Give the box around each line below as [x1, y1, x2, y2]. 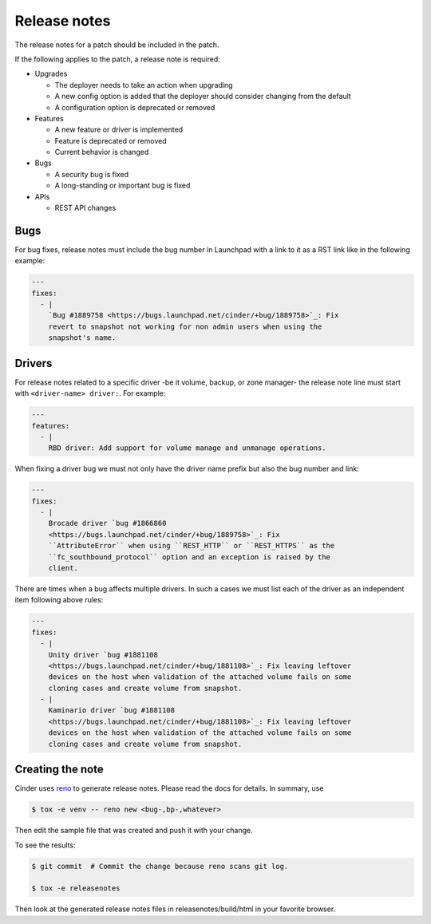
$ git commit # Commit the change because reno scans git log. [31, 862, 289, 871]
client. [48, 563, 79, 572]
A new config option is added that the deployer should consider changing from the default [54, 92, 351, 101]
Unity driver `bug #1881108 [48, 650, 159, 659]
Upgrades [34, 69, 68, 79]
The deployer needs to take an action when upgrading [54, 80, 233, 89]
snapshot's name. [48, 334, 117, 342]
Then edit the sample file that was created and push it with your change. [14, 826, 253, 835]
